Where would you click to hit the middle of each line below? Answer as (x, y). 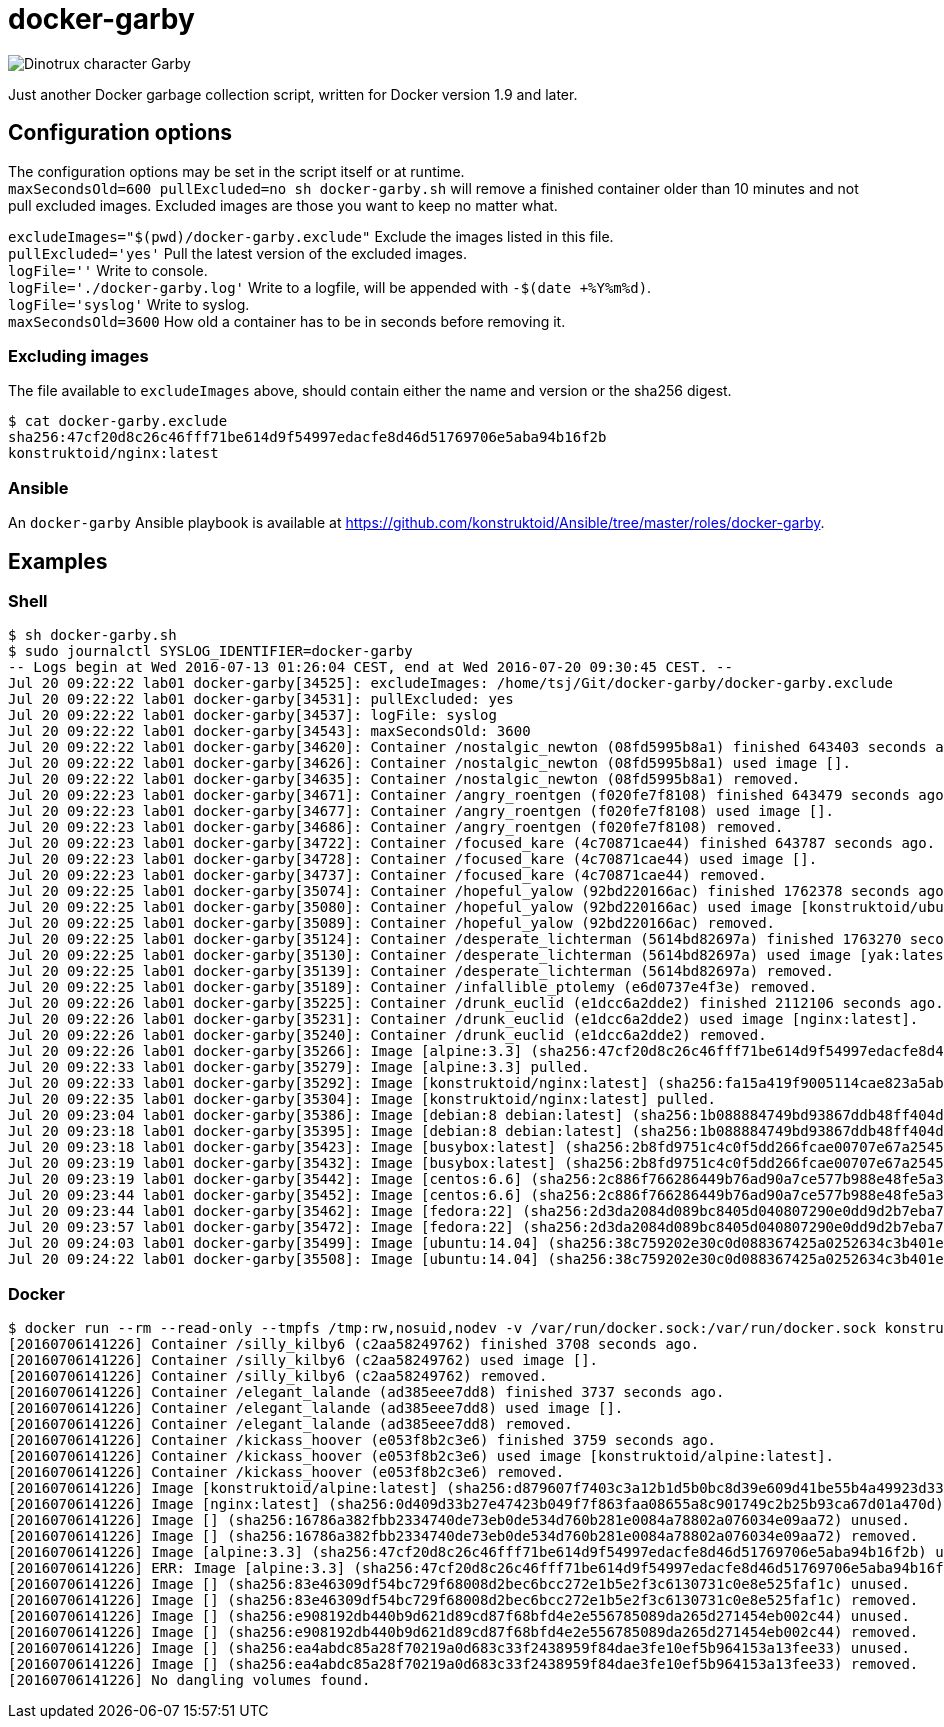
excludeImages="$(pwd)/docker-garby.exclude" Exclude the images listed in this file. (311, 236)
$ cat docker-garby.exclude (118, 421)
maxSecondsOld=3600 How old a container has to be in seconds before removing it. (287, 321)
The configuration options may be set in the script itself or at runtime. (236, 171)
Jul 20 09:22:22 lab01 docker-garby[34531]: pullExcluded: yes (261, 699)
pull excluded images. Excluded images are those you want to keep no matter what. (283, 205)
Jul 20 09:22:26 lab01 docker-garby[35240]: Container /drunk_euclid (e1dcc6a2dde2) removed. (387, 1035)
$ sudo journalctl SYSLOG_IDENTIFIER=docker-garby (210, 651)
